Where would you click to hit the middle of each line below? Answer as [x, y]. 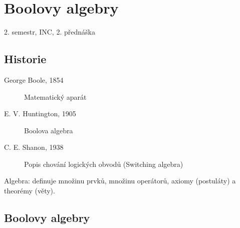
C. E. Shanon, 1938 [34, 147]
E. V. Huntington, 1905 [40, 113]
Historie [25, 59]
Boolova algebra [49, 130]
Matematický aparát [55, 96]
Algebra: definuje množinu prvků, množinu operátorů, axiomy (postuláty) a [120, 181]
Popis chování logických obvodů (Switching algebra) [104, 164]
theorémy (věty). [30, 191]
